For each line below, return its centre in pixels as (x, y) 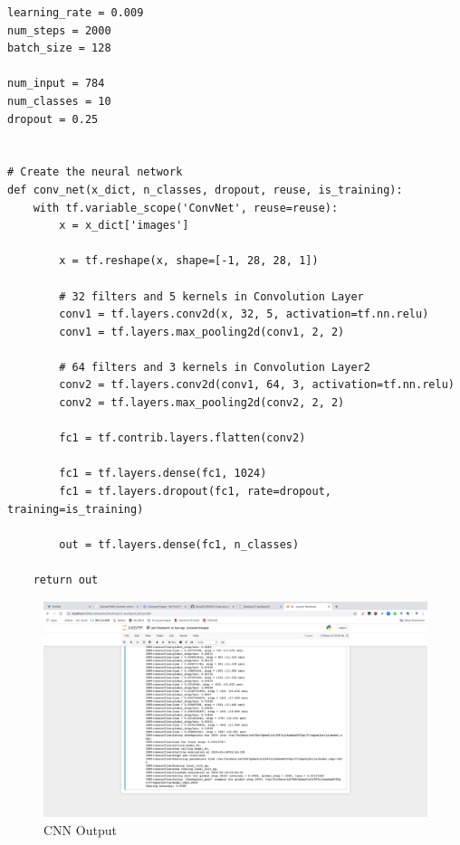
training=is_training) (76, 509)
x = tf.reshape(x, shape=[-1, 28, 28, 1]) (189, 261)
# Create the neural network (95, 172)
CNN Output (80, 829)
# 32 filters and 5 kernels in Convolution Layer (211, 296)
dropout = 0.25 (53, 119)
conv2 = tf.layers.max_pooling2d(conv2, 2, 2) (202, 403)
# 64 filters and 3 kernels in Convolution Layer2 (215, 367)
